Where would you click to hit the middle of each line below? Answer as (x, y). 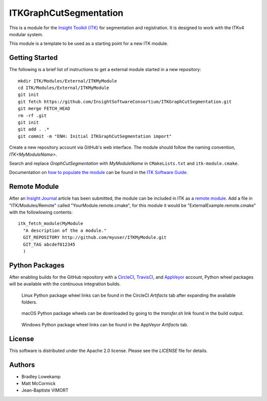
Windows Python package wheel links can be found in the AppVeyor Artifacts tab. (105, 324)
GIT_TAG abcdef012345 (49, 244)
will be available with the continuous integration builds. (65, 284)
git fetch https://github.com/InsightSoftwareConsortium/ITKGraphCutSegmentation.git (125, 102)
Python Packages (37, 265)
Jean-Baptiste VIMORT (45, 390)
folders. (29, 302)
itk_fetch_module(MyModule (51, 223)
